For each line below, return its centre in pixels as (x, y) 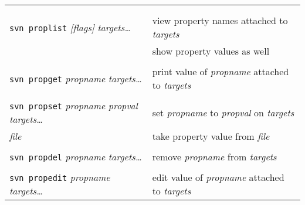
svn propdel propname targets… (76, 157)
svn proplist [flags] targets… (70, 27)
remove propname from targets (214, 157)
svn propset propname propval (74, 105)
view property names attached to (220, 20)
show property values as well (211, 51)
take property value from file (211, 136)
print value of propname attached (221, 71)
